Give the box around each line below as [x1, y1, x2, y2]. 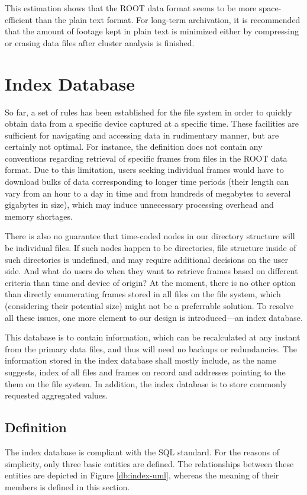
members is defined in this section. [5, 480, 130, 493]
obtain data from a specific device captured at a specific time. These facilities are [5, 117, 299, 130]
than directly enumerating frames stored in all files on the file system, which [5, 288, 281, 300]
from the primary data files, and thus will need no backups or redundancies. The [5, 342, 298, 355]
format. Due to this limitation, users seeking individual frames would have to [5, 163, 284, 176]
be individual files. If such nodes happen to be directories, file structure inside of [5, 242, 296, 254]
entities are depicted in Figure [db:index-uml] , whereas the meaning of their [5, 469, 279, 481]
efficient [5, 13, 33, 25]
